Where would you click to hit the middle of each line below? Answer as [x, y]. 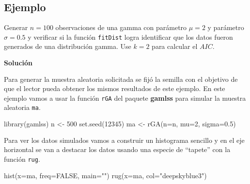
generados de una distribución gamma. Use [68, 46]
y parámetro [226, 27]
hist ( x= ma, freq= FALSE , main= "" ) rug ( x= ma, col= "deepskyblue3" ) [105, 175]
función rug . [22, 159]
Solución [18, 63]
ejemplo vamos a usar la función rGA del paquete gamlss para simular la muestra [125, 98]
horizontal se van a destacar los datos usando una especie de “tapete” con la [117, 149]
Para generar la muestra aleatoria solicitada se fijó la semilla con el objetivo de [121, 79]
